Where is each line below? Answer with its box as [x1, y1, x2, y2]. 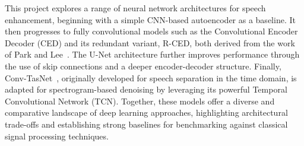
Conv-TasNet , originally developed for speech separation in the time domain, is [5, 71, 297, 84]
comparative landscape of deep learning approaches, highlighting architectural [5, 106, 288, 119]
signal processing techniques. [5, 129, 109, 142]
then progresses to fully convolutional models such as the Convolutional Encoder [5, 25, 298, 37]
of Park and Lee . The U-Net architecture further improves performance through [5, 48, 300, 61]
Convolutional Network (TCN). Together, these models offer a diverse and [5, 94, 275, 107]
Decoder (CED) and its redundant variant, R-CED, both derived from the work [5, 36, 295, 49]
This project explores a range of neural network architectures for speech [5, 2, 266, 14]
